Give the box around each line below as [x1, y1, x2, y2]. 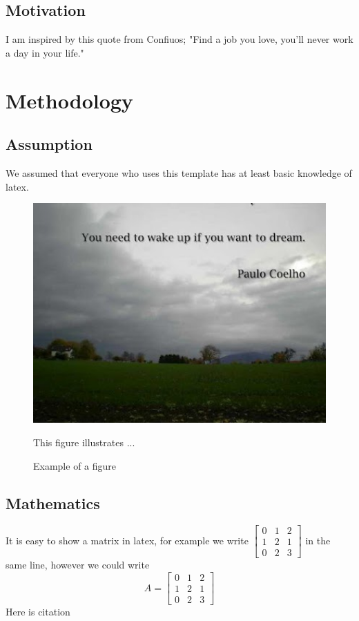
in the [305, 533, 331, 547]
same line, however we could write [6, 557, 150, 572]
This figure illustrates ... [33, 435, 135, 449]
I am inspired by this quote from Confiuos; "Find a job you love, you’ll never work [6, 32, 353, 46]
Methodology [6, 86, 133, 114]
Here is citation [6, 604, 70, 619]
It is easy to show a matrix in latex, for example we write [6, 533, 249, 547]
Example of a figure [33, 458, 117, 472]
